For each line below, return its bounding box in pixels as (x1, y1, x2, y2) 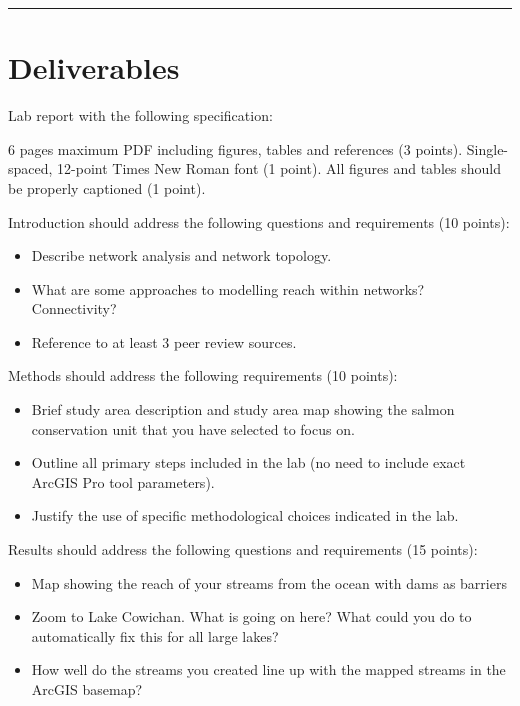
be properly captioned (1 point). (8, 177, 206, 198)
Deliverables (8, 47, 180, 88)
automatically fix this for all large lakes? (31, 625, 279, 646)
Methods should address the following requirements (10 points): (8, 365, 398, 386)
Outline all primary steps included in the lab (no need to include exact (31, 452, 466, 473)
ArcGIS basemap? (31, 679, 143, 699)
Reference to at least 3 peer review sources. (31, 331, 297, 352)
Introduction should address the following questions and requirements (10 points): (8, 211, 510, 232)
